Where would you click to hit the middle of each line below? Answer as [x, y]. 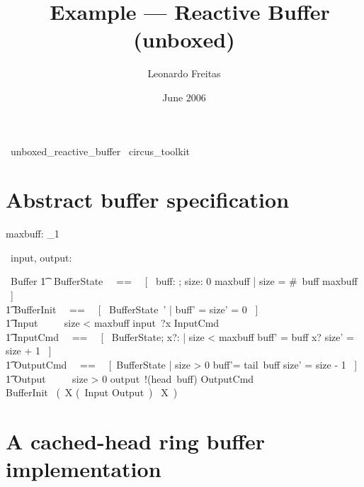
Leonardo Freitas [184, 73]
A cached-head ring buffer [136, 441]
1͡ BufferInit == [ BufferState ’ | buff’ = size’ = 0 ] [132, 309]
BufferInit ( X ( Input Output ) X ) [92, 392]
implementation [84, 469]
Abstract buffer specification [148, 200]
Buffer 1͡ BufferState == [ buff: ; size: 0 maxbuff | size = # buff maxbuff [184, 281]
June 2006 [184, 97]
